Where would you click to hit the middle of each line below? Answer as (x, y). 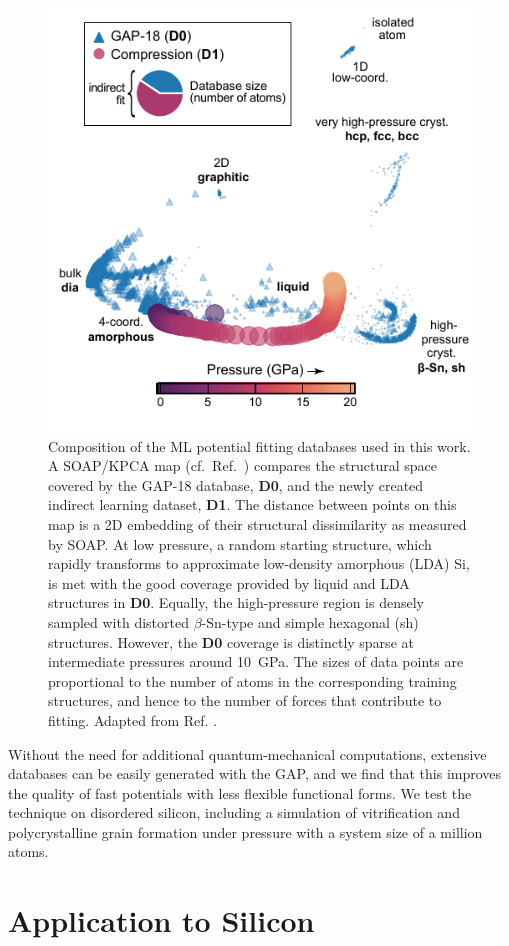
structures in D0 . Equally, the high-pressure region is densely (236, 602)
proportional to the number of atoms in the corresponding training (252, 680)
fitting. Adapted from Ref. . (133, 719)
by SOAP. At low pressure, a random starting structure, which (240, 543)
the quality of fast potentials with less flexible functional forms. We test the (240, 792)
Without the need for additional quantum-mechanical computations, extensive (247, 753)
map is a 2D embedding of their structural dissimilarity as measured (257, 523)
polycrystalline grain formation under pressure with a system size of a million (245, 831)
